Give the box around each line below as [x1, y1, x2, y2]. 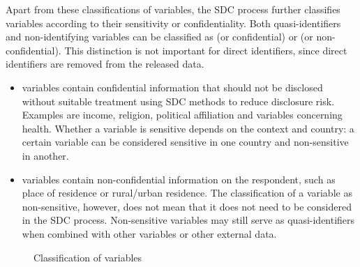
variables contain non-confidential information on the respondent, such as [22, 171, 336, 186]
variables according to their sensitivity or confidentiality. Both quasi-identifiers [6, 15, 341, 30]
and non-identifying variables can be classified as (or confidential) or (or [6, 29, 313, 44]
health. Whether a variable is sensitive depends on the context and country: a [22, 121, 354, 135]
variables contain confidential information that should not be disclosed [22, 79, 323, 94]
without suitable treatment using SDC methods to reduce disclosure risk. [22, 93, 335, 108]
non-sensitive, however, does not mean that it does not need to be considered [22, 199, 352, 213]
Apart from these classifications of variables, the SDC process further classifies [6, 2, 340, 16]
